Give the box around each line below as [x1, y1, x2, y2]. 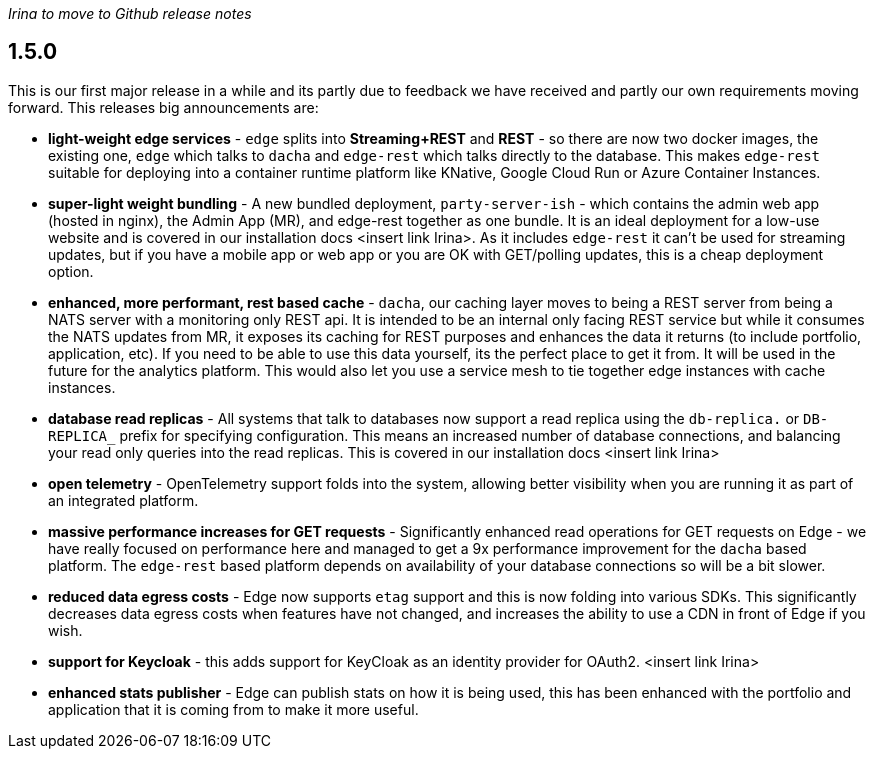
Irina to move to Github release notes [8, 5, 252, 22]
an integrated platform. [48, 491, 199, 509]
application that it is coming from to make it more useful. [48, 700, 419, 718]
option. [48, 262, 94, 280]
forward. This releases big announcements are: [8, 98, 319, 116]
